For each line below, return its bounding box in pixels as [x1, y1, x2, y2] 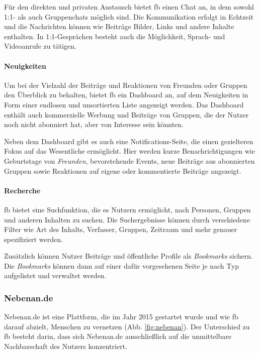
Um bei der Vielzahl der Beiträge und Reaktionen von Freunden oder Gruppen [4, 79, 247, 90]
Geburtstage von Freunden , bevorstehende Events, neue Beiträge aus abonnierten [4, 155, 255, 166]
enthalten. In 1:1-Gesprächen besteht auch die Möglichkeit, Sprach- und [4, 31, 225, 41]
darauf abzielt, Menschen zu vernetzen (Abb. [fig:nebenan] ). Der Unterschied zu [4, 321, 250, 331]
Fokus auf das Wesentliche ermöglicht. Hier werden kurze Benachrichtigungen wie [4, 146, 255, 156]
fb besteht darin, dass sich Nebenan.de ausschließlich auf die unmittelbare [4, 331, 232, 341]
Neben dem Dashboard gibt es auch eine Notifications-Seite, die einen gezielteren [4, 136, 253, 146]
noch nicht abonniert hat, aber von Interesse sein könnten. [4, 119, 184, 130]
